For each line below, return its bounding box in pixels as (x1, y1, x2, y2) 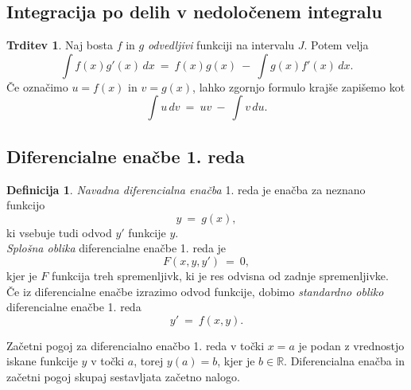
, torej (134, 353, 164, 369)
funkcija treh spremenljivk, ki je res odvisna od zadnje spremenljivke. (51, 267, 389, 283)
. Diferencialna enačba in (284, 353, 405, 369)
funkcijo (6, 197, 45, 213)
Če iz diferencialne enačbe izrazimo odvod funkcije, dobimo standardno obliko (6, 283, 384, 299)
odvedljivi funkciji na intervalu (147, 37, 295, 53)
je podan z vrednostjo (298, 337, 405, 353)
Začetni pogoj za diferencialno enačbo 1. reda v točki (6, 337, 265, 353)
